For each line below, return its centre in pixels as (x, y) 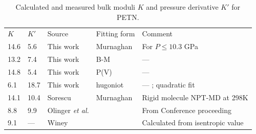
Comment (157, 33)
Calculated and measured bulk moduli (76, 7)
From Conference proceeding (187, 110)
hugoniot (110, 84)
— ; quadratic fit (168, 84)
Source (58, 33)
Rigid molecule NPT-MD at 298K (195, 97)
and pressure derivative (182, 7)
